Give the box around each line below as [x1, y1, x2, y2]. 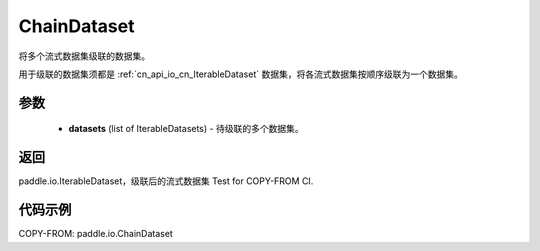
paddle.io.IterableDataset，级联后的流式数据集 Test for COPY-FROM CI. [18, 175, 314, 187]
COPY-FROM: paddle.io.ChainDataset [18, 228, 174, 240]
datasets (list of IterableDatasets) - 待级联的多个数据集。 [68, 123, 304, 135]
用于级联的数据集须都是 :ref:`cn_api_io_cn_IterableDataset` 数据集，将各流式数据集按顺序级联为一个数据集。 [18, 68, 464, 80]
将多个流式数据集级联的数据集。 [18, 50, 150, 62]
